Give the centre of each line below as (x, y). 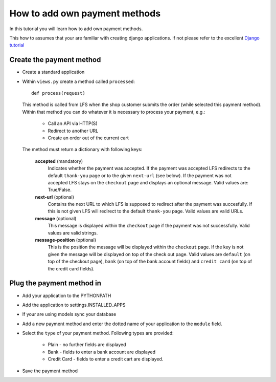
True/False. (60, 190)
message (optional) (56, 218)
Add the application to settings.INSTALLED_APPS (74, 305)
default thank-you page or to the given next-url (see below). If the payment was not (140, 175)
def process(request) (58, 93)
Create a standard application (53, 72)
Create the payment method (55, 60)
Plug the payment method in (55, 283)
